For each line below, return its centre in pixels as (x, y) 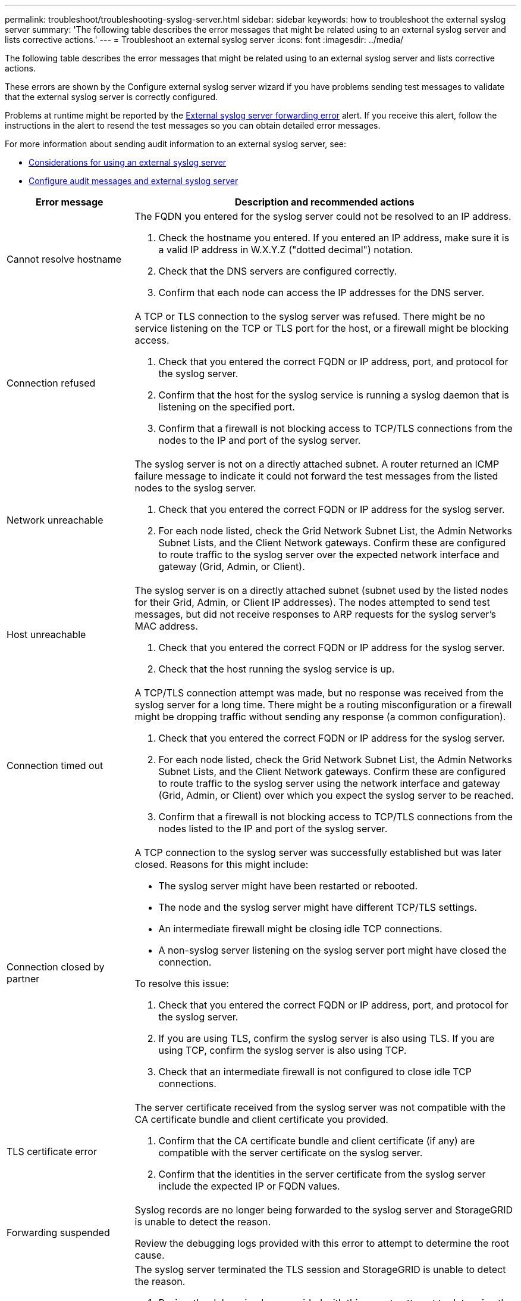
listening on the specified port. (227, 407)
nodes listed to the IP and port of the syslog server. (273, 829)
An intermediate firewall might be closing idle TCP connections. (300, 929)
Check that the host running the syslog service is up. (277, 669)
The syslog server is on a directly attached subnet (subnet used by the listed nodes (321, 590)
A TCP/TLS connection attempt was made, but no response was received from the (319, 693)
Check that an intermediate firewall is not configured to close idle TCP (315, 1072)
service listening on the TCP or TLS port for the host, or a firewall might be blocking (322, 328)
